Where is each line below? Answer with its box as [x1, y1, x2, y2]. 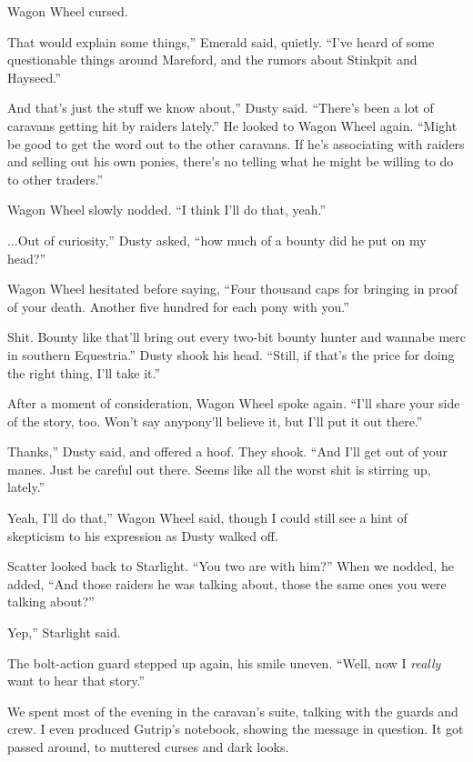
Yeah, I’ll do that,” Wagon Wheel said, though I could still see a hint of [7, 508, 408, 527]
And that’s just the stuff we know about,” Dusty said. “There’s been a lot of [7, 98, 434, 117]
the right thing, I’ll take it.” [7, 363, 161, 382]
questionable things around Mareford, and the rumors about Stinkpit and [7, 50, 418, 69]
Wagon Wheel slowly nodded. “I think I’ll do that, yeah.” [7, 200, 327, 219]
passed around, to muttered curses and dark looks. [7, 737, 289, 756]
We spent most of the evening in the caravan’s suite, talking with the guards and [7, 701, 458, 720]
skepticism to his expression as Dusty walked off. [7, 526, 278, 545]
